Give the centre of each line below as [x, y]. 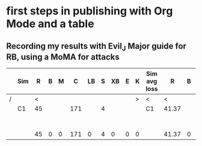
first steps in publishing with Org [90, 11]
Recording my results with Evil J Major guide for [96, 47]
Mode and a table [50, 24]
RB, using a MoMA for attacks [63, 57]
